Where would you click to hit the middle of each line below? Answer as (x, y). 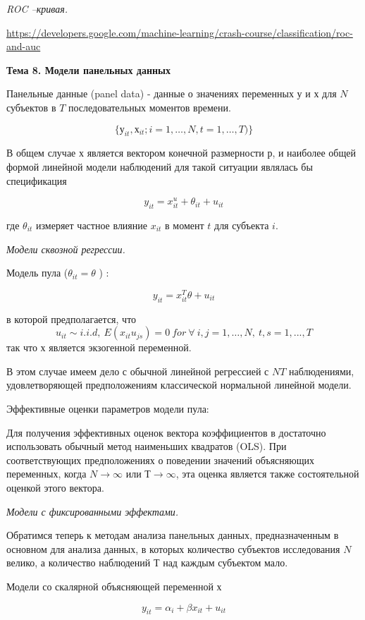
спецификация (37, 180)
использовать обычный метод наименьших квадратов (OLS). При (147, 446)
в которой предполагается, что (72, 318)
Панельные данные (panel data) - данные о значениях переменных (150, 93)
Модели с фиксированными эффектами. (93, 511)
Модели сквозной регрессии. (66, 249)
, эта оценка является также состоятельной (267, 474)
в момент (185, 225)
